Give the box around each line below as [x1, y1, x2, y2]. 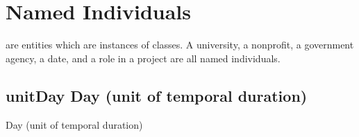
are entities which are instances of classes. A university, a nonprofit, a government [6, 37, 354, 52]
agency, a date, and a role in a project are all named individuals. [6, 51, 281, 65]
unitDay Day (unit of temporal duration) [6, 84, 308, 106]
